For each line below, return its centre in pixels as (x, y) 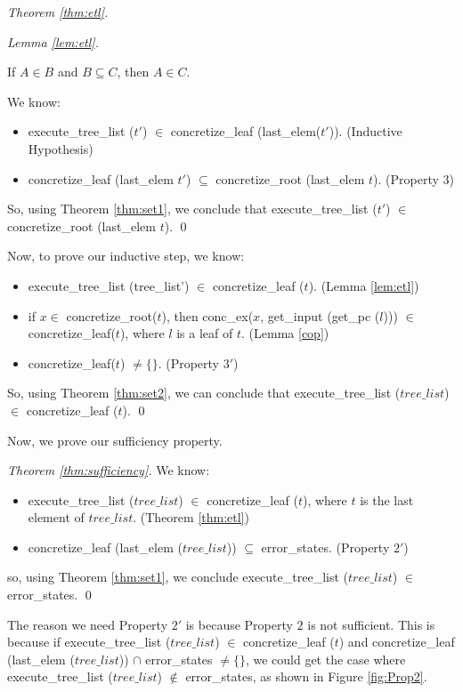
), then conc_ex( (207, 315)
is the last (387, 499)
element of (56, 517)
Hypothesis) (61, 148)
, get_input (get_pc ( (320, 315)
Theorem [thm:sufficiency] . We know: (109, 470)
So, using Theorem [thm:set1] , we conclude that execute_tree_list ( (192, 209)
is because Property (239, 624)
